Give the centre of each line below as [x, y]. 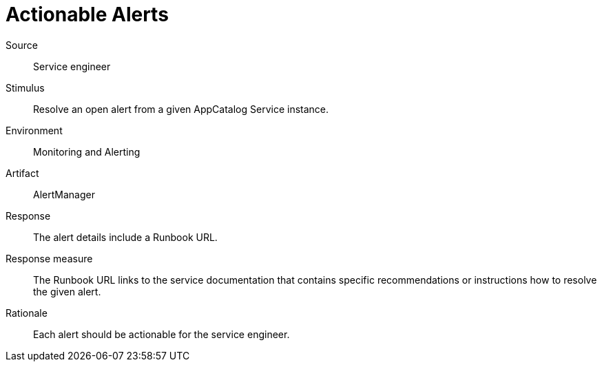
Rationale [27, 313]
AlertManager [64, 194]
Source [22, 45]
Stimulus [25, 87]
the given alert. [67, 291]
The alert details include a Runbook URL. [125, 237]
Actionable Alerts [87, 14]
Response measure [49, 258]
